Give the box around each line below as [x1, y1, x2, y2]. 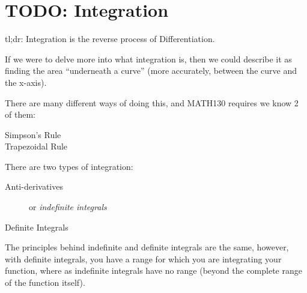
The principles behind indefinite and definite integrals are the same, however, [5, 241, 289, 253]
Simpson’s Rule [5, 128, 61, 140]
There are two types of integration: [5, 160, 133, 172]
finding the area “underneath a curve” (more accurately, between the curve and [5, 64, 297, 77]
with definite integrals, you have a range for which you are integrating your [5, 252, 282, 265]
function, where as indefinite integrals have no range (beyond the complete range [5, 264, 302, 277]
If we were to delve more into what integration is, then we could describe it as [5, 52, 292, 65]
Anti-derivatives [5, 180, 63, 193]
